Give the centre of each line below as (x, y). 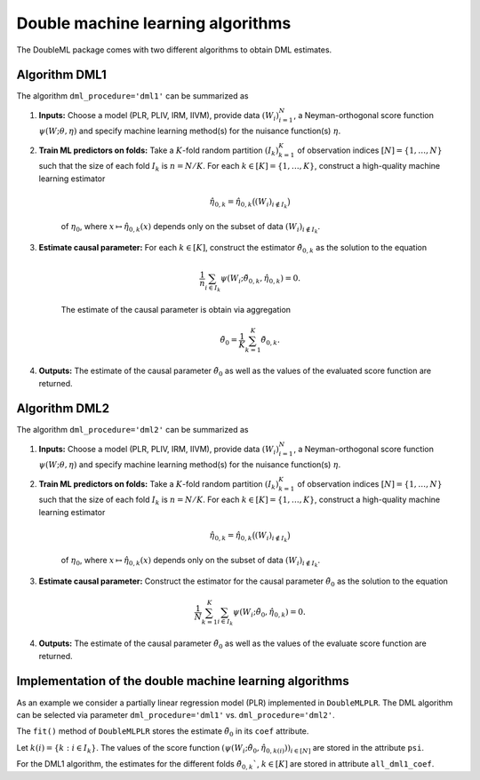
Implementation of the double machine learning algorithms (183, 681)
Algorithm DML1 (61, 75)
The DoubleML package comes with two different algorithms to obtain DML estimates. (174, 50)
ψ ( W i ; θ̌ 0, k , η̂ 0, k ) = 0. (260, 280)
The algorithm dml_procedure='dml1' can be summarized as (132, 96)
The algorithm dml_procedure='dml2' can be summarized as (132, 430)
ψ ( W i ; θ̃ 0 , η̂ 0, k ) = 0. (269, 613)
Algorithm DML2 (63, 409)
